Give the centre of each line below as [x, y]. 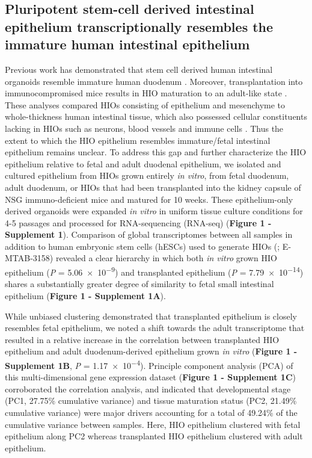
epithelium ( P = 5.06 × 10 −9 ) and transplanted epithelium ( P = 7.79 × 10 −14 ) [154, 271]
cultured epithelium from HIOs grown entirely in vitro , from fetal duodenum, [147, 175]
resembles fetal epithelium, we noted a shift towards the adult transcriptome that [155, 328]
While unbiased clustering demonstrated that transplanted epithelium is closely [151, 316]
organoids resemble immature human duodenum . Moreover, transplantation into [154, 81]
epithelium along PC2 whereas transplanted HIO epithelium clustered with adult [154, 436]
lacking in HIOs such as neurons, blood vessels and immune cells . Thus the [144, 128]
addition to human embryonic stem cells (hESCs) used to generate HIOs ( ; [142, 246]
